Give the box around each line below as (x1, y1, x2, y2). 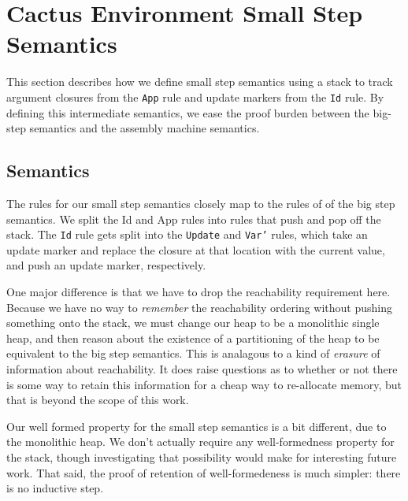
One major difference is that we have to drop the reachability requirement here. (6, 283, 391, 299)
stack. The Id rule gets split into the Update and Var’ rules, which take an (6, 226, 368, 243)
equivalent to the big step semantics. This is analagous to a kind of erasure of (6, 345, 380, 362)
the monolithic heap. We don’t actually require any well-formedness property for (6, 433, 395, 450)
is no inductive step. (6, 480, 104, 496)
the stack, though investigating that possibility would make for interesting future (6, 448, 397, 465)
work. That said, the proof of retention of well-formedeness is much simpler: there (6, 464, 401, 481)
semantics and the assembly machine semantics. (29, 120, 260, 136)
